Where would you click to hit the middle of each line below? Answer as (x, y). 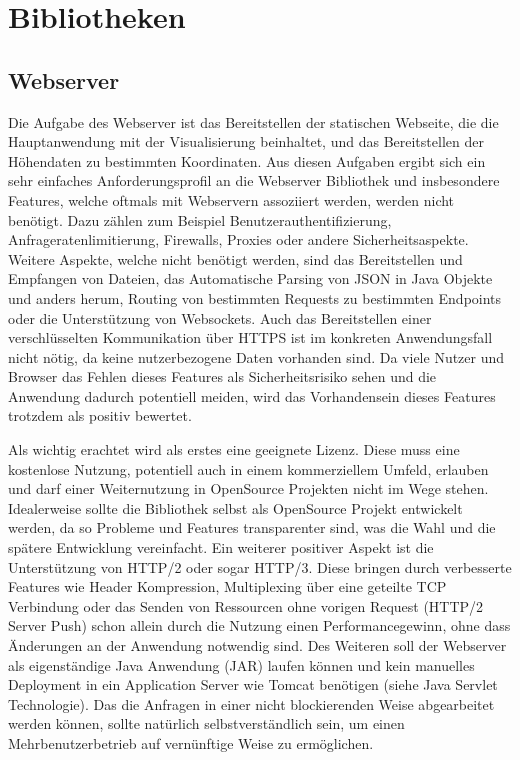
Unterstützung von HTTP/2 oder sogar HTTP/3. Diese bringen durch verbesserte (260, 566)
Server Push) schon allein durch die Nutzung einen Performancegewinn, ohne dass (259, 625)
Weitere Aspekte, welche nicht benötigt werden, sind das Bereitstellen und (235, 258)
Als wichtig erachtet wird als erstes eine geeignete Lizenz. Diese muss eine (234, 449)
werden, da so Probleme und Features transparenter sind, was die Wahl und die (252, 527)
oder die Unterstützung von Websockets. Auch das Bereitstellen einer (220, 317)
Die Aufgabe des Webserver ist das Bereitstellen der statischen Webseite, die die (253, 121)
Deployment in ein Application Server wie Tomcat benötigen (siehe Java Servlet (253, 684)
